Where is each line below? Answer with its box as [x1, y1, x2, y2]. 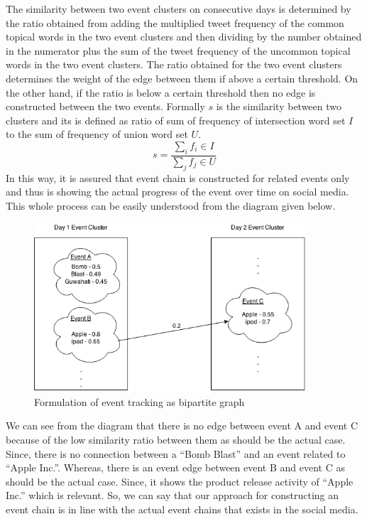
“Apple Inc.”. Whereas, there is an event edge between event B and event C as [6, 460, 345, 475]
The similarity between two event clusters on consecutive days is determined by [6, 1, 351, 16]
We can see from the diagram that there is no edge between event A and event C [6, 418, 358, 433]
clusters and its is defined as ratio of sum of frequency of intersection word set [6, 112, 346, 127]
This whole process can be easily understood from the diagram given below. [6, 198, 336, 213]
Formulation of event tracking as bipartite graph [34, 394, 245, 409]
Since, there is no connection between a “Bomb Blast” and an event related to [6, 446, 346, 461]
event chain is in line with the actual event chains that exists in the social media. [6, 501, 358, 516]
